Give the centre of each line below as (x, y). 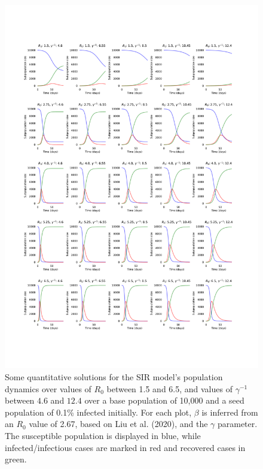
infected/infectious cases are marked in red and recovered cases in (125, 447)
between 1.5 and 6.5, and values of (169, 388)
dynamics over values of (48, 388)
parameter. (237, 424)
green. (16, 459)
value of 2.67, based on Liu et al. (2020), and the (118, 424)
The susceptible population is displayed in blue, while (103, 435)
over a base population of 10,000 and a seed (164, 400)
